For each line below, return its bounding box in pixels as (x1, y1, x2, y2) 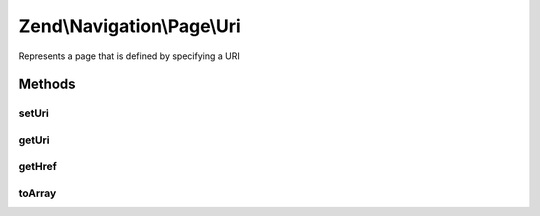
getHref (18, 160, 57, 174)
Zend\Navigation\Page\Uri (18, 15, 242, 37)
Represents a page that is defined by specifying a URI (18, 50, 240, 62)
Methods (18, 76, 76, 93)
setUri (18, 106, 50, 120)
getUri (18, 133, 50, 147)
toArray (18, 186, 57, 200)
